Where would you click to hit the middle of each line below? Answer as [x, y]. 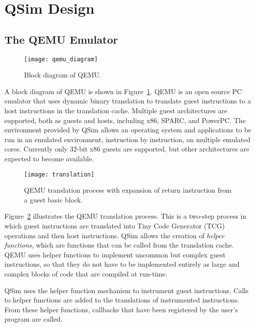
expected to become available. [49, 158]
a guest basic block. [53, 199]
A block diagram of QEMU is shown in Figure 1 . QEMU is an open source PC [123, 91]
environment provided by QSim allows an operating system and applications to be [128, 130]
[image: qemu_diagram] [61, 59]
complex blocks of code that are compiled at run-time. [86, 273]
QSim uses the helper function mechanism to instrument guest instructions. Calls [127, 290]
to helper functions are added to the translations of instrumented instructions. [122, 300]
